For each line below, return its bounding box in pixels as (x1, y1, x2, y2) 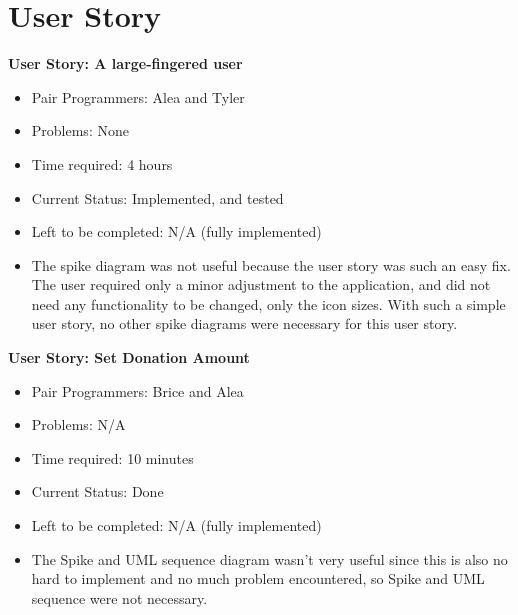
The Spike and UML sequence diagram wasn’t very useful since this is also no (31, 548, 508, 569)
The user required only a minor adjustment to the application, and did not (31, 274, 491, 295)
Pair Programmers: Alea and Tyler (31, 86, 245, 107)
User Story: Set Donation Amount (8, 347, 250, 368)
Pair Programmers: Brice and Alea (31, 380, 244, 401)
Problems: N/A (31, 414, 126, 435)
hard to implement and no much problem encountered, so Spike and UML (31, 568, 485, 589)
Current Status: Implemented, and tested (31, 187, 284, 208)
